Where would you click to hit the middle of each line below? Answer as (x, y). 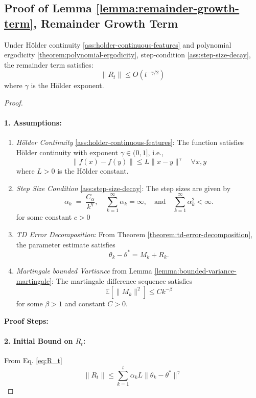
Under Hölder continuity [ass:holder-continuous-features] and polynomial (118, 44)
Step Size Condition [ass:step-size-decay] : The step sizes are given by (123, 188)
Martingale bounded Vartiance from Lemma (84, 271)
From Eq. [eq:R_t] (33, 360)
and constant (85, 303)
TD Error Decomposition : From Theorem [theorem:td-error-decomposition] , (134, 234)
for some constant (44, 217)
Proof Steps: (26, 320)
